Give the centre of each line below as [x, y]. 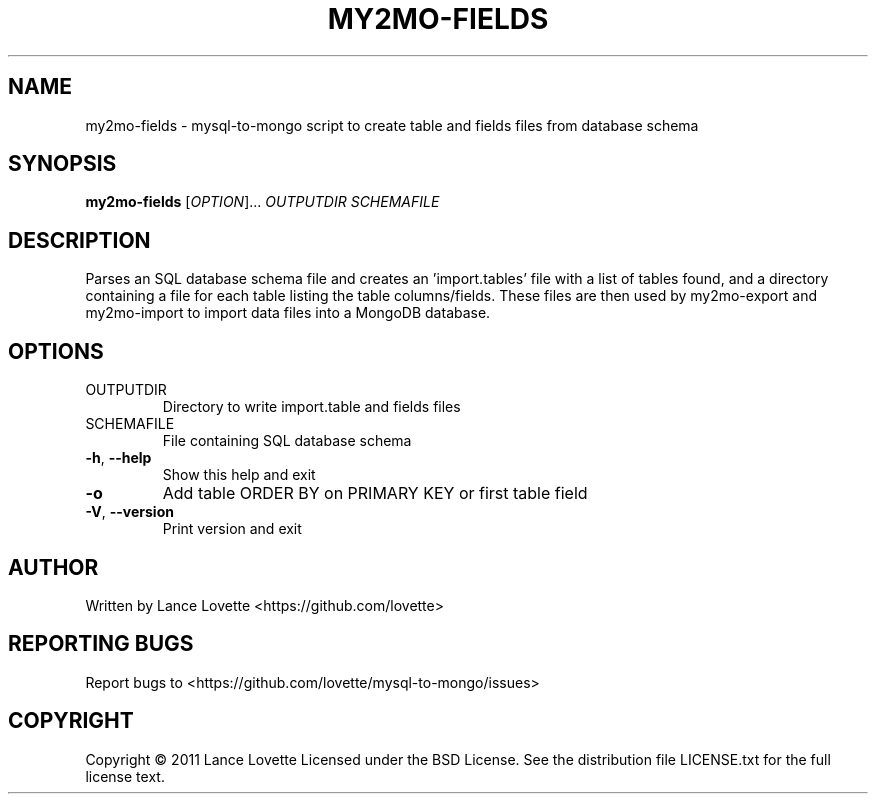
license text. [125, 776]
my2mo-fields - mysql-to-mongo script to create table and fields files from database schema [392, 125]
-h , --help [118, 458]
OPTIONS [56, 351]
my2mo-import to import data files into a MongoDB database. [288, 313]
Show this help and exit [239, 475]
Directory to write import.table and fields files [311, 407]
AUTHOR [53, 567]
